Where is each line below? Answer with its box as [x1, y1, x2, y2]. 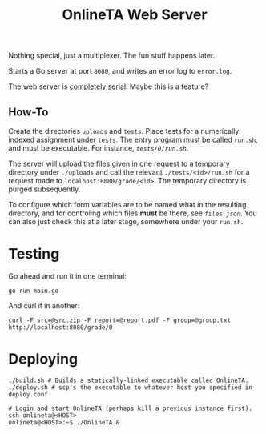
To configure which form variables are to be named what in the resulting [8, 200, 247, 209]
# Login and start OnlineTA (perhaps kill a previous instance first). [8, 404, 252, 412]
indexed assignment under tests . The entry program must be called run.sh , [8, 135, 258, 144]
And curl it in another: [8, 300, 80, 310]
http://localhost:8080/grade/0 [8, 323, 113, 332]
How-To [8, 105, 49, 119]
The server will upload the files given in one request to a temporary [8, 159, 230, 168]
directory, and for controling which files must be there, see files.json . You [8, 208, 258, 218]
